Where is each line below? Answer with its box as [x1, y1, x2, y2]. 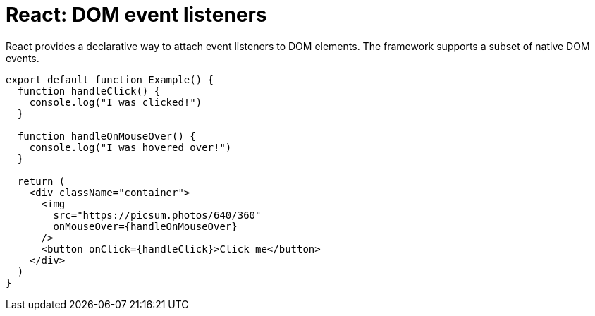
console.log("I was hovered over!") [29, 141, 232, 153]
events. [6, 51, 39, 64]
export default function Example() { [6, 73, 214, 85]
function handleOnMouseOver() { [17, 130, 196, 142]
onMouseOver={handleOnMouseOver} [53, 220, 238, 232]
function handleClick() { [17, 85, 161, 97]
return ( [17, 175, 66, 187]
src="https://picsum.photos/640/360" [53, 209, 262, 221]
